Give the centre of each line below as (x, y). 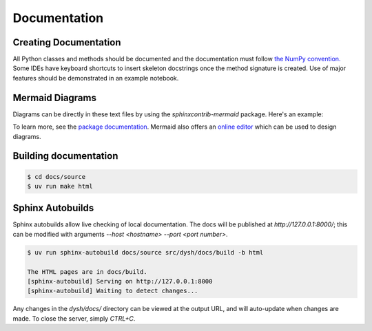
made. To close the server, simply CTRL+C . (74, 318)
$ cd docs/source (56, 177)
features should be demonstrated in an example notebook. (96, 78)
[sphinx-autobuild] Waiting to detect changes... (113, 291)
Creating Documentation (67, 42)
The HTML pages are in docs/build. (87, 271)
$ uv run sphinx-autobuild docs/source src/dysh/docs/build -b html (145, 252)
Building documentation (65, 156)
